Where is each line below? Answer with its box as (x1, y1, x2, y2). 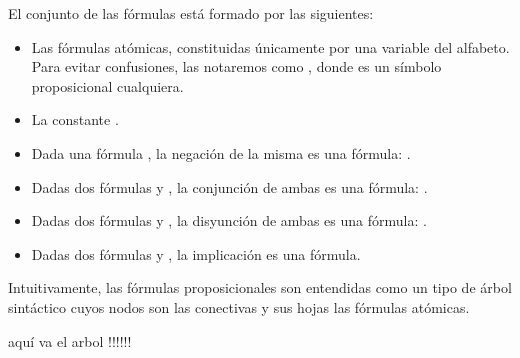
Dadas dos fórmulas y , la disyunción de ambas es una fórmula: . (31, 210, 427, 231)
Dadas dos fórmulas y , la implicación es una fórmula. (31, 243, 361, 264)
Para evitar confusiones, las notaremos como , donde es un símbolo (31, 56, 442, 77)
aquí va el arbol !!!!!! (8, 330, 132, 351)
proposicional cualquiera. (31, 75, 184, 96)
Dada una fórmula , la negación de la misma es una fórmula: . (31, 142, 411, 163)
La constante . (31, 109, 119, 130)
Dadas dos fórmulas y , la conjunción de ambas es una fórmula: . (31, 176, 428, 197)
